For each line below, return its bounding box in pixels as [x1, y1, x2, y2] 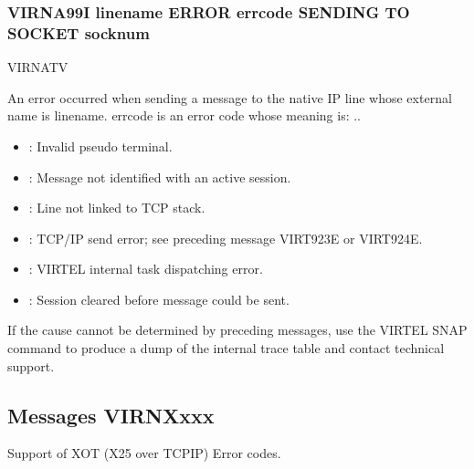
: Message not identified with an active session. [28, 167, 291, 186]
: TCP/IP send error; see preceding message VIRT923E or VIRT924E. [28, 228, 423, 247]
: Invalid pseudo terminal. [28, 136, 173, 155]
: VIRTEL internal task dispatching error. [28, 259, 263, 278]
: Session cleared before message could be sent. [28, 289, 290, 308]
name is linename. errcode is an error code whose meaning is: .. [7, 106, 362, 125]
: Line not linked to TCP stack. [28, 198, 205, 217]
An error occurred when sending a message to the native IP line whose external [7, 88, 452, 107]
